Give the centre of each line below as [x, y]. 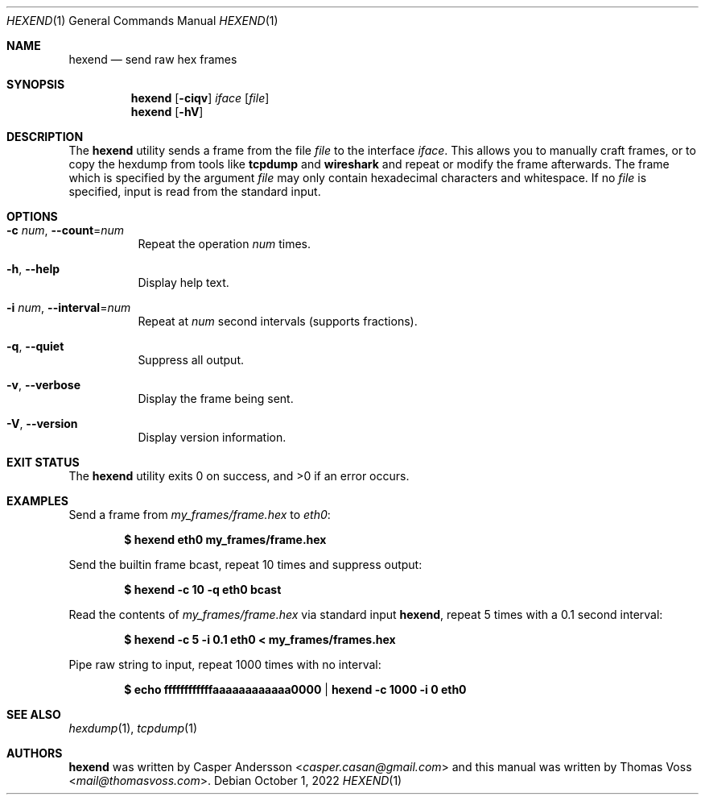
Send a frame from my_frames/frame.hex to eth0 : [200, 515]
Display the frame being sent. [216, 398]
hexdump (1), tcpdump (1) [133, 728]
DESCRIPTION [45, 137]
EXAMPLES [37, 501]
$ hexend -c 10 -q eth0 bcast [203, 589]
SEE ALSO [34, 714]
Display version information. [212, 437]
